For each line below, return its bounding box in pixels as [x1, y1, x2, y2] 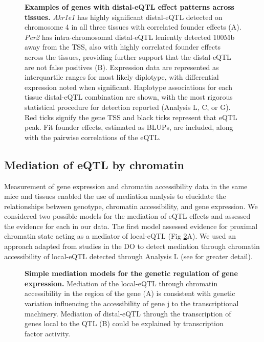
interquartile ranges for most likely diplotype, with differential [25, 72, 219, 82]
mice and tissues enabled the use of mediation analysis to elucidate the [4, 191, 226, 201]
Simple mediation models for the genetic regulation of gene [25, 268, 238, 279]
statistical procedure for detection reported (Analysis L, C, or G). [25, 101, 231, 112]
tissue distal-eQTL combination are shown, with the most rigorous [25, 92, 233, 102]
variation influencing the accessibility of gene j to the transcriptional [25, 298, 239, 309]
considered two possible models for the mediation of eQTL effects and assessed [4, 211, 251, 221]
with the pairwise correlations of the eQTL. [25, 131, 161, 142]
